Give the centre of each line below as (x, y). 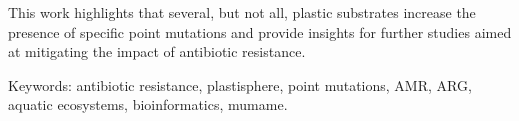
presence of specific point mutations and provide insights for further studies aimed (260, 31)
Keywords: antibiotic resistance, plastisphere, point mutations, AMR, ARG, (240, 84)
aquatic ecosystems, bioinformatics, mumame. (148, 104)
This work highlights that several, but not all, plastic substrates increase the (242, 12)
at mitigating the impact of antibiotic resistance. (157, 51)
